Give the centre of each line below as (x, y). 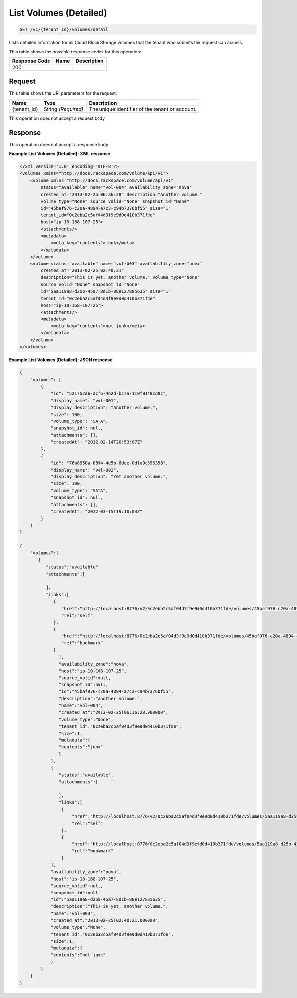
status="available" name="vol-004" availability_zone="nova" (116, 187)
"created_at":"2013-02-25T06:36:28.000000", (114, 712)
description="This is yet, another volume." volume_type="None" (120, 278)
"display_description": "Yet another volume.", (110, 477)
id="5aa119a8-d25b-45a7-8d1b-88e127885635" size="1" (106, 291)
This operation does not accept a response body (59, 144)
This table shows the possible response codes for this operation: (75, 52)
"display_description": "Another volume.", (104, 408)
